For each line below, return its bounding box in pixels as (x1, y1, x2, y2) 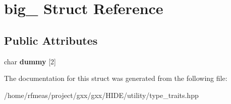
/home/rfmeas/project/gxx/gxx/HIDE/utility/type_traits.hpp (4, 89, 199, 100)
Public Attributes (4, 32, 98, 48)
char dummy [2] (4, 56, 56, 66)
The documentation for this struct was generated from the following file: (4, 73, 227, 83)
